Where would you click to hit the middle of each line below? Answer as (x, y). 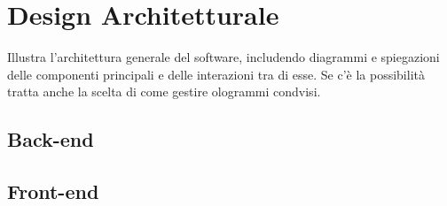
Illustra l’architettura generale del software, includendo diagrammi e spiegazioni (223, 57)
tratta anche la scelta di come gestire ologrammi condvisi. (164, 92)
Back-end (51, 139)
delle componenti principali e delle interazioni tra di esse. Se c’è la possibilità (216, 74)
